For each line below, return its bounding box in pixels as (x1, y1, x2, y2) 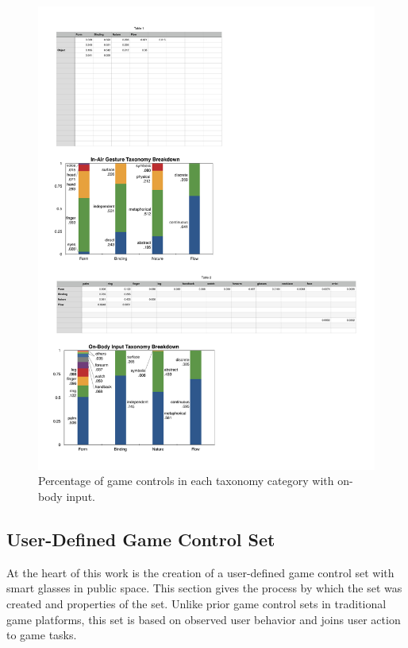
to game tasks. (6, 627, 77, 643)
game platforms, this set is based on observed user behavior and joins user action (6, 611, 401, 627)
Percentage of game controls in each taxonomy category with (38, 472, 334, 489)
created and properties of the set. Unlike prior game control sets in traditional (6, 595, 387, 611)
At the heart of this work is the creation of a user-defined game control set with (6, 564, 395, 580)
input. (66, 487, 95, 504)
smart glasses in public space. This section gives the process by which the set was (6, 580, 402, 596)
